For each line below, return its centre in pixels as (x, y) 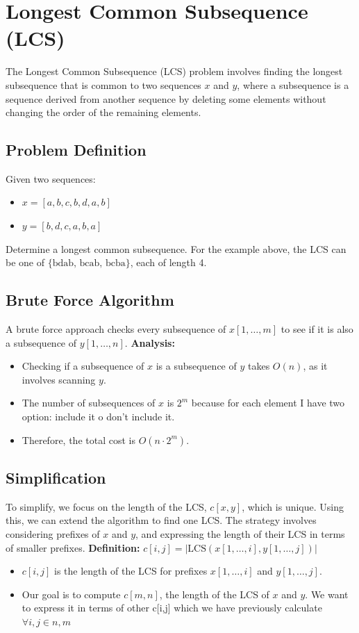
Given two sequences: (51, 178)
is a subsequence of (196, 366)
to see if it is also (317, 329)
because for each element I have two (268, 403)
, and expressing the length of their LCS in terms (240, 534)
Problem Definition (76, 150)
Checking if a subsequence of (83, 366)
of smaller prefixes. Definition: (73, 547)
